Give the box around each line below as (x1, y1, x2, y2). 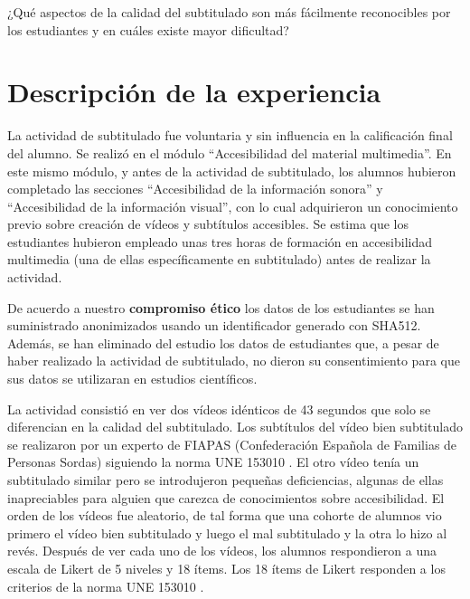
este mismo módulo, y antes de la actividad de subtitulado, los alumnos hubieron (7, 161, 456, 180)
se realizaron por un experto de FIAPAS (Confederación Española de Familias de (7, 434, 457, 453)
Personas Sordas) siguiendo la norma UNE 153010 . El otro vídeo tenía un (7, 452, 419, 471)
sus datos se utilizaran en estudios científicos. (7, 369, 258, 388)
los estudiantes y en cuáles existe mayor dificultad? (7, 20, 289, 39)
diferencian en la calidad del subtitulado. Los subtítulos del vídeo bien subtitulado (7, 417, 463, 436)
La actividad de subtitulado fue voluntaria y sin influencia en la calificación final (7, 126, 453, 145)
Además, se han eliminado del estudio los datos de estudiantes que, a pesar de (7, 333, 439, 352)
